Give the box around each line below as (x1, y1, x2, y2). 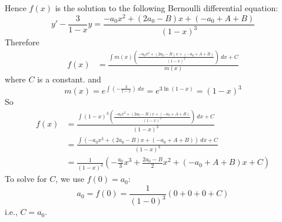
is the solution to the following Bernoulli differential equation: (55, 2, 278, 14)
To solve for (5, 173, 47, 185)
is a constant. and (37, 73, 101, 85)
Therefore (5, 36, 39, 48)
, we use (55, 173, 85, 185)
